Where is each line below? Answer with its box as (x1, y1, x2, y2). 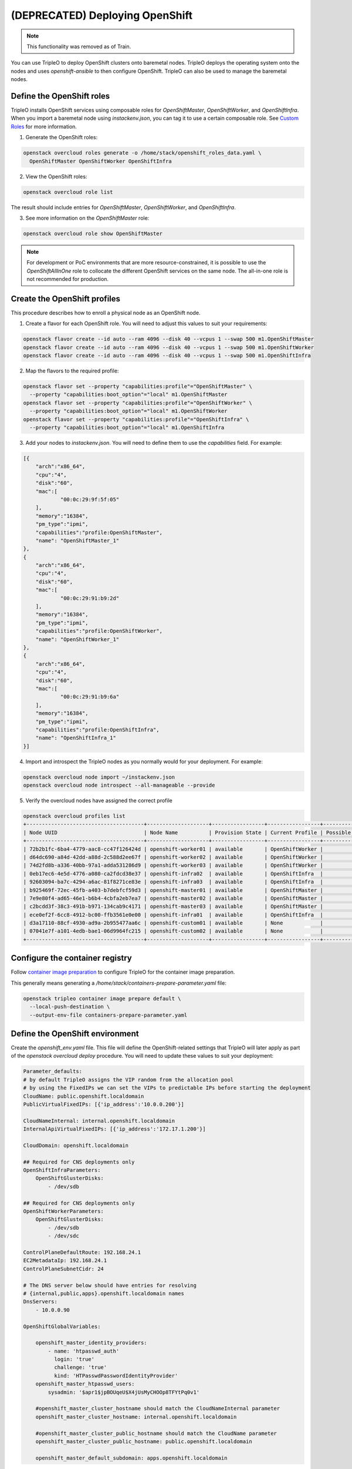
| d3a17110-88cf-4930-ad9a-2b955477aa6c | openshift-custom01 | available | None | (23, 920, 324, 927)
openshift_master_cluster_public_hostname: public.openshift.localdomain (35, 1438, 252, 1445)
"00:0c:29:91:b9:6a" (60, 693, 120, 700)
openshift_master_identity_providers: (35, 1340, 147, 1346)
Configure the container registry (11, 953, 132, 963)
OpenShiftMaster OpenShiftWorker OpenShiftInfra (29, 157, 172, 165)
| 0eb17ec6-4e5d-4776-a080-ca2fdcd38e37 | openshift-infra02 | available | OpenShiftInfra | (23, 870, 324, 877)
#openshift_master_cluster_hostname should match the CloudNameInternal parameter (35, 1405, 280, 1412)
